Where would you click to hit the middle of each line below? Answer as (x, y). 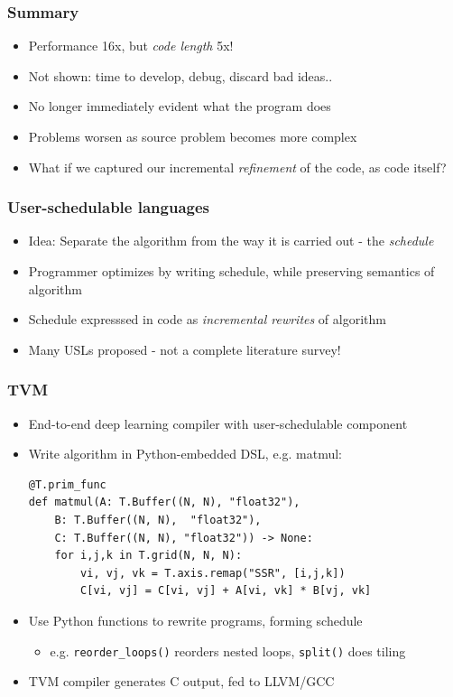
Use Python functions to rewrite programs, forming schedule (195, 620)
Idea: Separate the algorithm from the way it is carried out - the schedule (231, 241)
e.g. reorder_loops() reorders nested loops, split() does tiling (228, 651)
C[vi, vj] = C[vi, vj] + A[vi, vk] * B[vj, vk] (226, 591)
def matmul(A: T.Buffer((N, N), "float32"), (164, 502)
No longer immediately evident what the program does (180, 106)
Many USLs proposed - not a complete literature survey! (185, 349)
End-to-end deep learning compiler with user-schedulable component (218, 423)
